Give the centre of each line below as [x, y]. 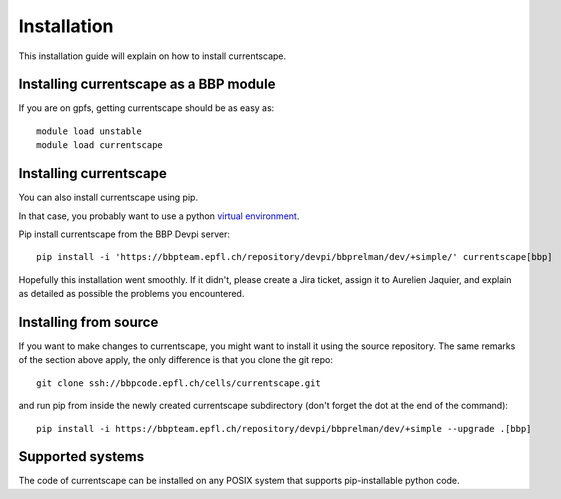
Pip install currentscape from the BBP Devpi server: [124, 234]
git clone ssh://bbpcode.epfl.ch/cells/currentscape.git [179, 383]
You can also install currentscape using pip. [108, 197]
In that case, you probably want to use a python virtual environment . [159, 216]
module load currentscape [100, 145]
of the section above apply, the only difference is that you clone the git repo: [176, 360]
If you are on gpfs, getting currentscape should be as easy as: [146, 108]
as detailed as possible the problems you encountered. [131, 294]
